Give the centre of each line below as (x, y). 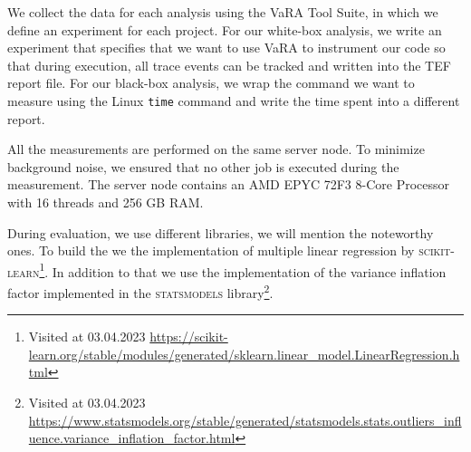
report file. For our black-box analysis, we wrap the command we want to (211, 83)
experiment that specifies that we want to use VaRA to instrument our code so (226, 48)
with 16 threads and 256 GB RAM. (106, 202)
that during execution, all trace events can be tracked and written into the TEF (229, 65)
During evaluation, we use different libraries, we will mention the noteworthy (221, 232)
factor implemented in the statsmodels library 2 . (140, 291)
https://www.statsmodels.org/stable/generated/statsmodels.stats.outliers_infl (245, 420)
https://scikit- (189, 337)
